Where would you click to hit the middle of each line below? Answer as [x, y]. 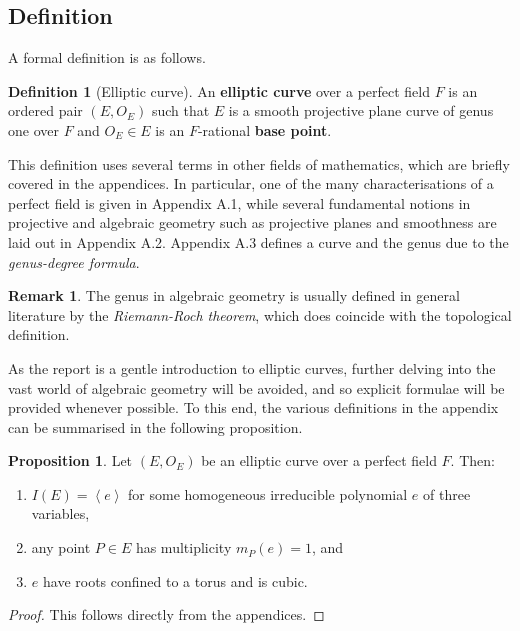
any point [61, 547]
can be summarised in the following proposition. [155, 426]
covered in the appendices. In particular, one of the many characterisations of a [251, 183]
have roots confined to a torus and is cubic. [175, 580]
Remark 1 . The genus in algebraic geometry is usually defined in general [234, 295]
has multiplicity [183, 547]
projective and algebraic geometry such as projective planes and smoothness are [252, 222]
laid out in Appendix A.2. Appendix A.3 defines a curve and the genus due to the [258, 241]
